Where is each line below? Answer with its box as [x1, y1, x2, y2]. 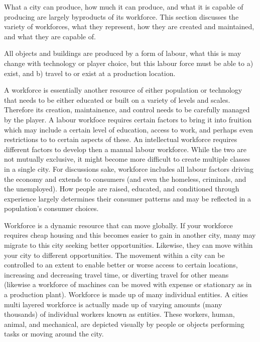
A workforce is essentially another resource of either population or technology [4, 85, 242, 95]
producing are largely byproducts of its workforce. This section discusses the [4, 11, 239, 22]
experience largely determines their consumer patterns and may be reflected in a [4, 193, 251, 203]
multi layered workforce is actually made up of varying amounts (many [4, 299, 222, 309]
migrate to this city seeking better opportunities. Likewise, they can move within [4, 240, 253, 250]
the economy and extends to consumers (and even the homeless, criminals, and [4, 173, 246, 184]
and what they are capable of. [4, 31, 96, 41]
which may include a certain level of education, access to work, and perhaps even [4, 124, 253, 134]
